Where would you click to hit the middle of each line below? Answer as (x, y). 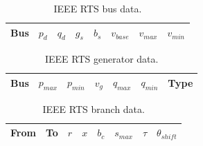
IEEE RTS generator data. (101, 58)
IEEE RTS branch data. (94, 108)
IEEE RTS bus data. (98, 8)
